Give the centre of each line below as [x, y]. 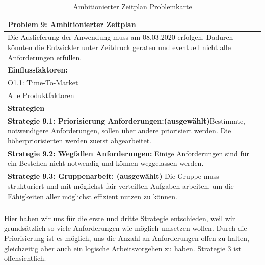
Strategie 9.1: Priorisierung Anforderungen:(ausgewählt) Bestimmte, [126, 120]
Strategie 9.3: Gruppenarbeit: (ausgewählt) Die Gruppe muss [113, 176]
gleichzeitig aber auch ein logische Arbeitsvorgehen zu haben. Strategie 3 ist [123, 248]
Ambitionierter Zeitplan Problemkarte [132, 6]
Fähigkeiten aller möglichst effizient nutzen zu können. [92, 196]
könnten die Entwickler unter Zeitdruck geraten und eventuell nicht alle [119, 47]
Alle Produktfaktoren [41, 95]
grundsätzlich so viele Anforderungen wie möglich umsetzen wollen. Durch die [126, 228]
